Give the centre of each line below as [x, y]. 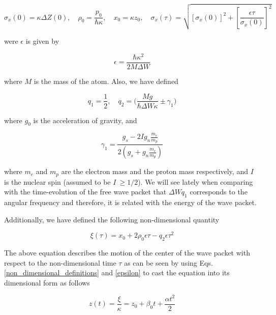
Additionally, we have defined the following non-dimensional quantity [112, 219]
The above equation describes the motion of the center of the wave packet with [127, 253]
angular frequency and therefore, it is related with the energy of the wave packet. [130, 202]
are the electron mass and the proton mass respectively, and [155, 171]
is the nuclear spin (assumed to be [57, 181]
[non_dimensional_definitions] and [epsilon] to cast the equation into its [117, 273]
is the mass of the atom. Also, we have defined [106, 81]
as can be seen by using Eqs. [168, 262]
